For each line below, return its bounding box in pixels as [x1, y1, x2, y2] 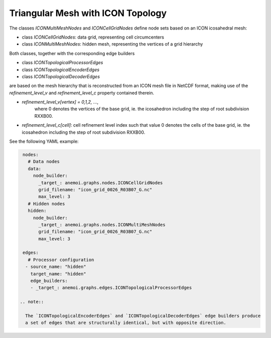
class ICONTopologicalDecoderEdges [22, 73, 100, 80]
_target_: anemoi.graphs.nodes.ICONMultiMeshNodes [38, 222, 166, 227]
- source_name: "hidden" [25, 264, 86, 270]
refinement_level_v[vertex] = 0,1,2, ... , [22, 99, 99, 105]
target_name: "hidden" [30, 271, 86, 276]
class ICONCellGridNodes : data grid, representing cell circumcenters [22, 34, 164, 40]
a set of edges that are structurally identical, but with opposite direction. [25, 320, 227, 325]
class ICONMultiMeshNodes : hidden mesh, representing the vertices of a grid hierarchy [22, 41, 203, 47]
